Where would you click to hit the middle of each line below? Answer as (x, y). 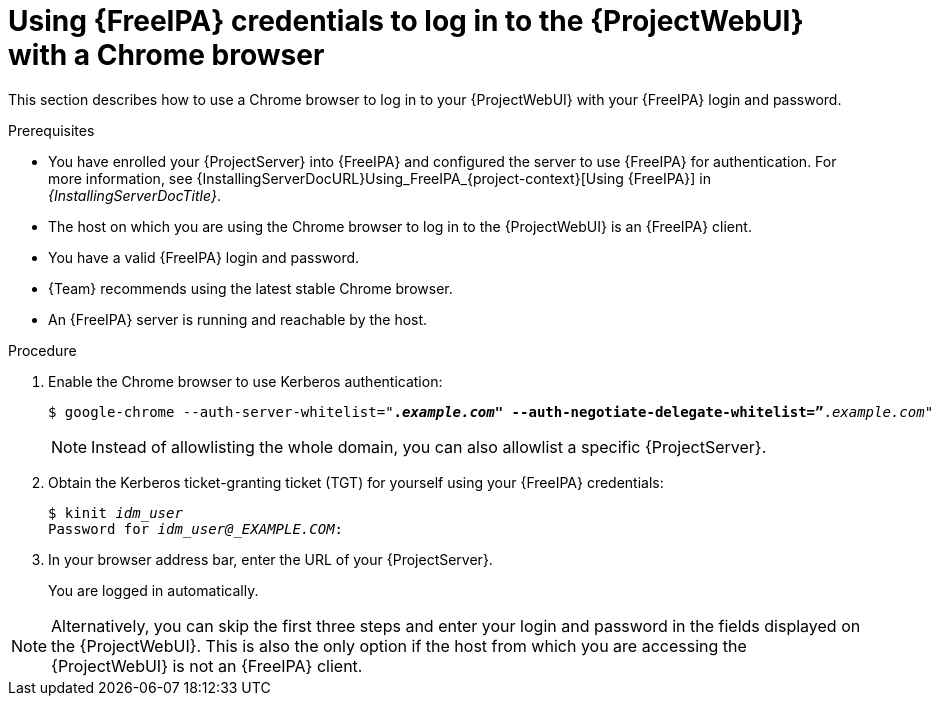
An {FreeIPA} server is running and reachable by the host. (238, 319)
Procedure (42, 350)
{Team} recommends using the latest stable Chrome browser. (250, 288)
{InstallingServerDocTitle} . (134, 195)
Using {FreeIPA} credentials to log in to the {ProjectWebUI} (406, 21)
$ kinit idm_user (115, 512)
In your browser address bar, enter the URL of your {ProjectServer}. (270, 559)
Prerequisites (51, 130)
